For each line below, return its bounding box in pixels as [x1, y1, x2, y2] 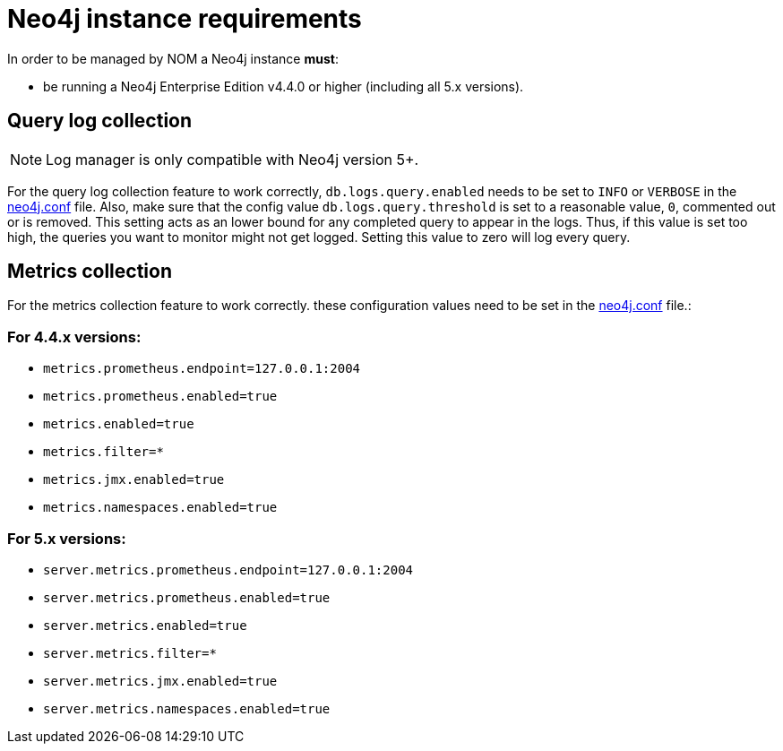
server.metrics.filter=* [43, 645, 217, 660]
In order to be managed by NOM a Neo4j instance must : [7, 50, 339, 66]
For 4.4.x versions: [7, 327, 142, 346]
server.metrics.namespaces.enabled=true [43, 701, 331, 716]
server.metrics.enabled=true [43, 617, 247, 633]
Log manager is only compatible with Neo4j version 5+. [46, 150, 419, 168]
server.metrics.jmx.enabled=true [43, 673, 278, 688]
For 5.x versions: [7, 529, 126, 548]
